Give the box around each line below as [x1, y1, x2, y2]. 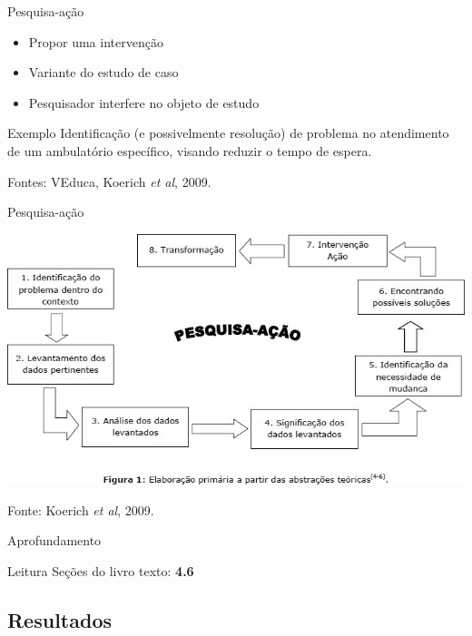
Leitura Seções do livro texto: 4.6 [7, 561, 194, 580]
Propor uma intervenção [28, 32, 163, 51]
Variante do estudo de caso [28, 63, 179, 82]
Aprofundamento [7, 531, 102, 550]
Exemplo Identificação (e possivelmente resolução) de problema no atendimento [7, 123, 449, 142]
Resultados [7, 605, 112, 633]
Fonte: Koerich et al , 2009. [7, 500, 154, 519]
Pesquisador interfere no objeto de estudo [28, 93, 260, 112]
